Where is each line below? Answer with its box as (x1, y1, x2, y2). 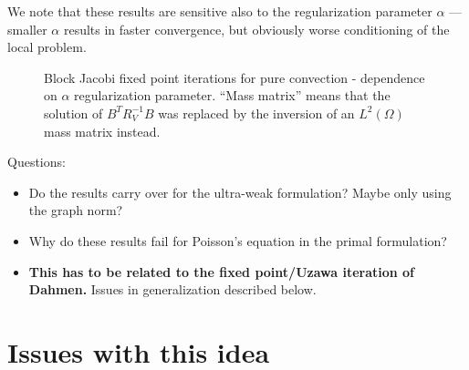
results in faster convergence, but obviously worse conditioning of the (63, 19, 450, 38)
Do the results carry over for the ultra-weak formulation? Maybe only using (28, 182, 452, 201)
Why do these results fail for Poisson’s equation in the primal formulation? (28, 231, 447, 250)
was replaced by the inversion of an (158, 103, 355, 122)
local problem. (7, 37, 87, 57)
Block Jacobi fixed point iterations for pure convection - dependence (44, 67, 425, 87)
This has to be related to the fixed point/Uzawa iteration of (28, 262, 415, 281)
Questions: (7, 152, 66, 171)
